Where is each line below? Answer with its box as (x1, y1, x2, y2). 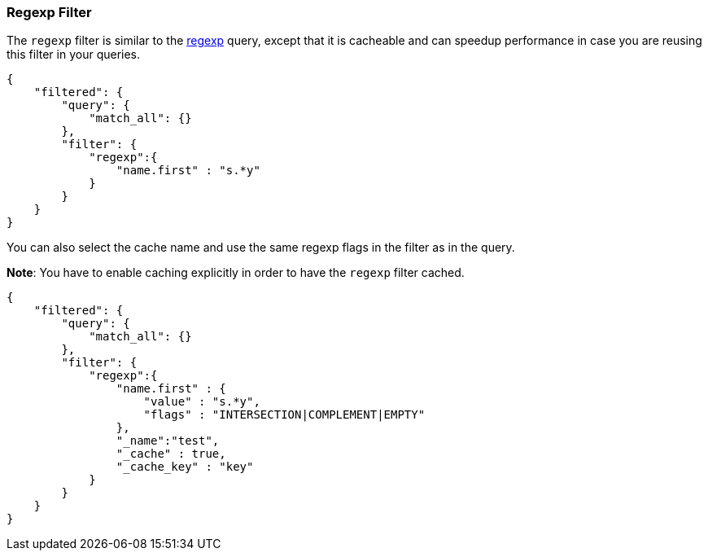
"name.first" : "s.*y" (116, 164, 260, 178)
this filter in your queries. (7, 47, 141, 62)
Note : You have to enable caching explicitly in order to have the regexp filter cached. (7, 265, 465, 280)
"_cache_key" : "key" (116, 460, 254, 474)
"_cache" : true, (116, 447, 226, 461)
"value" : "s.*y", (143, 395, 260, 409)
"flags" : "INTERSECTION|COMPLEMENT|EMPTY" (143, 408, 426, 422)
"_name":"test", (116, 434, 220, 448)
